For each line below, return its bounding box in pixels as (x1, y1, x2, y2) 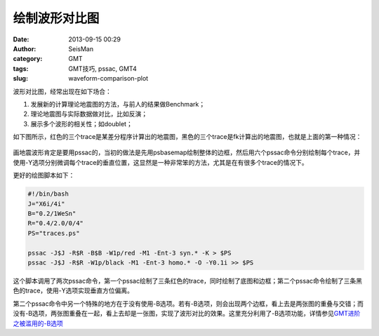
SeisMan (68, 44, 94, 53)
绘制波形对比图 (13, 11, 100, 26)
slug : (13, 74, 28, 83)
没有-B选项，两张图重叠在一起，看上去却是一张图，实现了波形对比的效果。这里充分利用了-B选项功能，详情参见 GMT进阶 (13, 309, 361, 318)
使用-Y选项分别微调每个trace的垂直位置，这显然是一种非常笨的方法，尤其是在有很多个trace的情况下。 (13, 158, 308, 166)
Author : (13, 44, 36, 53)
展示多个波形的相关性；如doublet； (30, 119, 133, 128)
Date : (13, 35, 29, 43)
